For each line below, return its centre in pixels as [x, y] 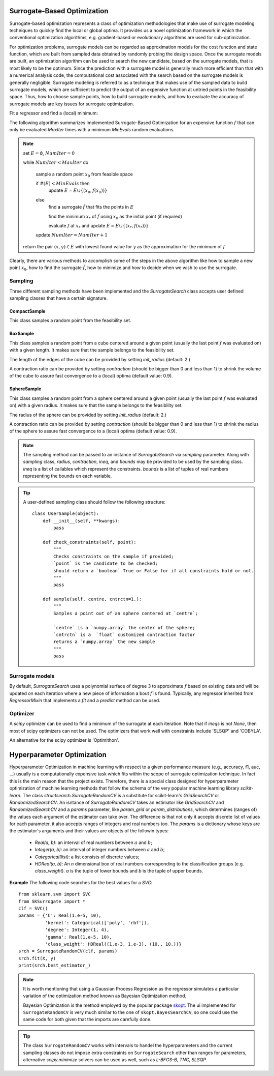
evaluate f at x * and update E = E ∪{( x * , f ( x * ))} [99, 226]
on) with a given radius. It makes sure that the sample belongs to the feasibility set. [96, 405]
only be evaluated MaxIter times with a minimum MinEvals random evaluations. [92, 129]
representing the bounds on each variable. [67, 476]
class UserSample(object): [65, 514]
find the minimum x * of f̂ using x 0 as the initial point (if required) [115, 217]
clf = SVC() [33, 908]
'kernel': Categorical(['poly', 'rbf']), [97, 923]
